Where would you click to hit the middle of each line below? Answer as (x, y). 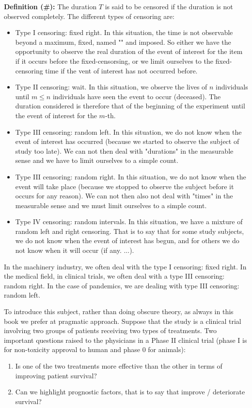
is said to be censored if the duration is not (169, 6)
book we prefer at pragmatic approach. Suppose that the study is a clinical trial (123, 321)
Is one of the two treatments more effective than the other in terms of (119, 366)
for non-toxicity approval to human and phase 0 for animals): (95, 349)
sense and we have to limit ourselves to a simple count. (97, 160)
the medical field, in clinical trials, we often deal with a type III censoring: (114, 276)
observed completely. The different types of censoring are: (89, 16)
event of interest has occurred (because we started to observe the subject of (127, 141)
